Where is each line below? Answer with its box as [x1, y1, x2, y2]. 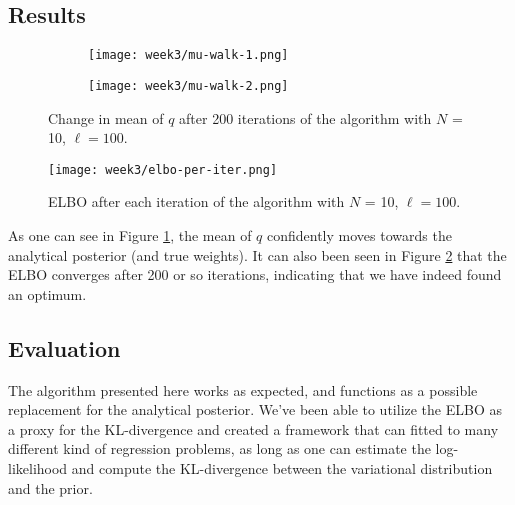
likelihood [8, 457, 68, 478]
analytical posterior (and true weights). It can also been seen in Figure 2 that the [8, 244, 507, 265]
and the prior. [8, 477, 93, 498]
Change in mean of [48, 107, 164, 128]
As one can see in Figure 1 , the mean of [8, 224, 252, 245]
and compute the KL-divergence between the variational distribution [71, 457, 493, 478]
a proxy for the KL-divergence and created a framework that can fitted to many [8, 418, 499, 439]
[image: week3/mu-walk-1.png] [88, 48, 289, 63]
